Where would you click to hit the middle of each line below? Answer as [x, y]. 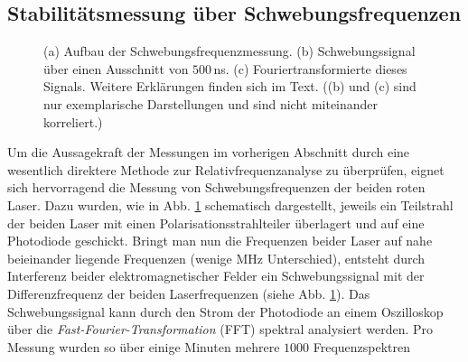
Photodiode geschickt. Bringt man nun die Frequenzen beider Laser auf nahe [220, 241]
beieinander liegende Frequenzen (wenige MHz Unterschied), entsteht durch [216, 258]
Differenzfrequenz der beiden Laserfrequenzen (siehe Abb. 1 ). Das [189, 293]
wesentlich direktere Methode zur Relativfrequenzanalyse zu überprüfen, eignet [226, 169]
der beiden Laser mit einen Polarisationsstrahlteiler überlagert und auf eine [216, 223]
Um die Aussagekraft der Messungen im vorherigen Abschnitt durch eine [209, 152]
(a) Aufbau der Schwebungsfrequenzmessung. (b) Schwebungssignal [229, 51]
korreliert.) [73, 121]
